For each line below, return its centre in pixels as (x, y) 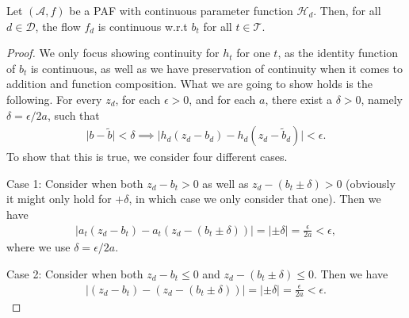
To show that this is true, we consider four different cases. (147, 157)
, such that (73, 115)
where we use (38, 247)
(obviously (371, 183)
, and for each (222, 99)
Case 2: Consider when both (75, 274)
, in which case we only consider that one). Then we (255, 199)
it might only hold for (59, 199)
